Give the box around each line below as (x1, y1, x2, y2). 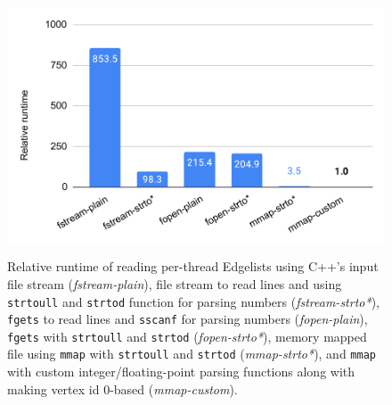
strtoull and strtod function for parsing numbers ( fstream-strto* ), (7, 292, 380, 310)
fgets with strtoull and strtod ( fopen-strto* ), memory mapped (7, 326, 367, 345)
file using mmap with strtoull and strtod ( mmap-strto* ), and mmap (7, 344, 376, 363)
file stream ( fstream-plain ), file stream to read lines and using (7, 274, 342, 293)
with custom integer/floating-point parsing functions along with (7, 362, 355, 381)
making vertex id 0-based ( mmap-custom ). (7, 379, 238, 398)
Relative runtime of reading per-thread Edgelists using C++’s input (7, 257, 379, 276)
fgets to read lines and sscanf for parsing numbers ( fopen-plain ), (7, 310, 368, 328)
